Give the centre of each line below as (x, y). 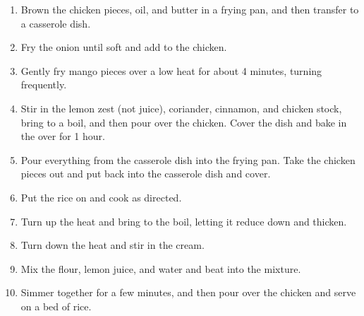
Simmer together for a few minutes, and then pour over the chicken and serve (188, 292)
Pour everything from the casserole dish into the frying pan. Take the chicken (188, 159)
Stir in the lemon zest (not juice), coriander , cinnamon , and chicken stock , (181, 108)
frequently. (44, 84)
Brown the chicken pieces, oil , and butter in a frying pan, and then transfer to (190, 9)
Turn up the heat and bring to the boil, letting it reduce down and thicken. (184, 221)
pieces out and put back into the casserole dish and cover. (146, 174)
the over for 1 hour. (63, 136)
